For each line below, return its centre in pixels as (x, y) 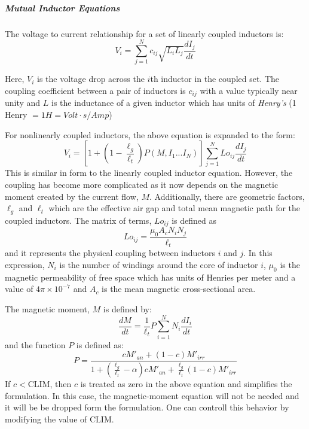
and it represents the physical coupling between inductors (110, 253)
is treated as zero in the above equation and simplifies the (186, 384)
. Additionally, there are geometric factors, (227, 196)
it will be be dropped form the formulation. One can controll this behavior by (147, 407)
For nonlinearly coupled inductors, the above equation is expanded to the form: (150, 134)
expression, (25, 264)
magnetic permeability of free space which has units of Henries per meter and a (150, 277)
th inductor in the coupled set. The (215, 79)
